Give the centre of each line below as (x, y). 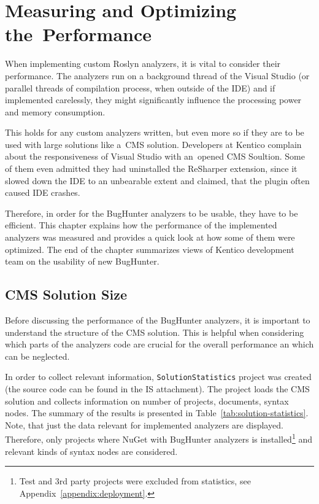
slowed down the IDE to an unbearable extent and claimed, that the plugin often (157, 180)
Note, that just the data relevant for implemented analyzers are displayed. (144, 425)
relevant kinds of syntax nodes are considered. (91, 451)
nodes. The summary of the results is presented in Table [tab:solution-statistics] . (157, 413)
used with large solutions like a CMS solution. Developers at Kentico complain (153, 144)
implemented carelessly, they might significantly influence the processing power (153, 100)
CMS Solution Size (66, 294)
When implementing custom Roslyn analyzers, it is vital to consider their (143, 64)
